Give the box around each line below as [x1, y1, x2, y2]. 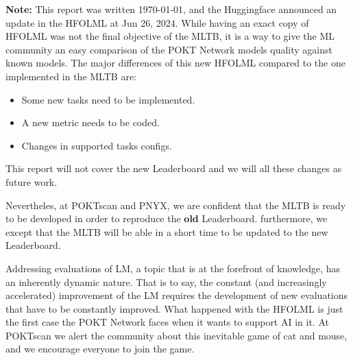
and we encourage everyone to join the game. [5, 341, 195, 356]
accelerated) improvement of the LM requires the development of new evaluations [5, 288, 348, 302]
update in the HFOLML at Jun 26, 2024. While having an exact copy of [5, 15, 309, 29]
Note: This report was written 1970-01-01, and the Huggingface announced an [5, 2, 337, 16]
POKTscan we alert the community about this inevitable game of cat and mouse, [5, 328, 348, 342]
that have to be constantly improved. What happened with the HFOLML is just [5, 301, 343, 315]
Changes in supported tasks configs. [21, 138, 172, 152]
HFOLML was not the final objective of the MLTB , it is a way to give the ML [5, 29, 335, 43]
